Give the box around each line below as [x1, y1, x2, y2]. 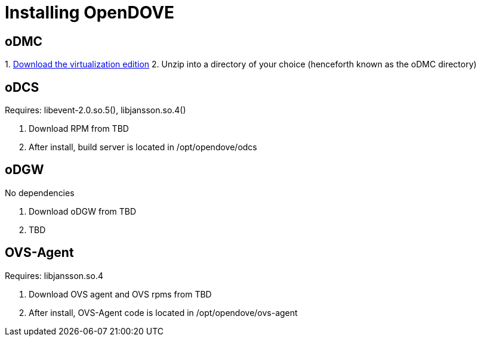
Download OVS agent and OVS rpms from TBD [29, 289, 212, 299]
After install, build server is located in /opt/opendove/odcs [29, 142, 257, 153]
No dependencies [5, 187, 75, 198]
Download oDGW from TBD [29, 206, 137, 216]
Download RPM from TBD [29, 123, 129, 134]
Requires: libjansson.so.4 [5, 270, 103, 281]
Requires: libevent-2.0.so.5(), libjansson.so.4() [5, 105, 186, 116]
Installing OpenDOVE [5, 2, 175, 23]
